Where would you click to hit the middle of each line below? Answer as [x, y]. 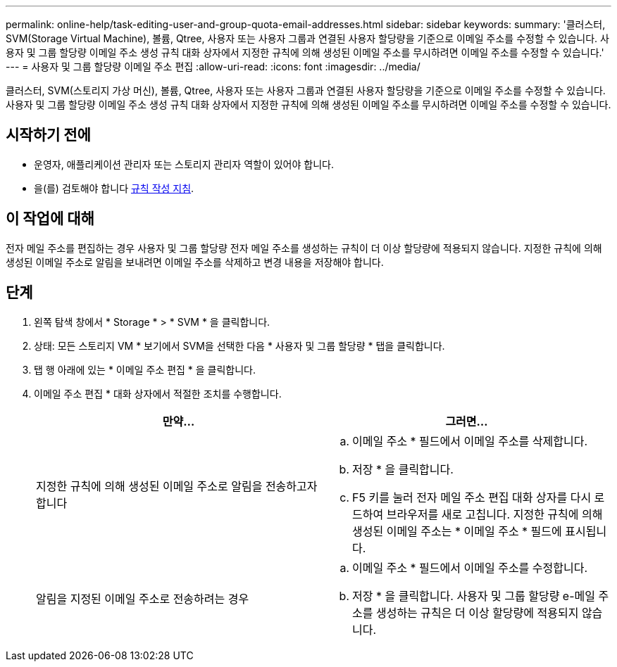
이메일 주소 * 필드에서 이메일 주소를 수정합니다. [470, 567]
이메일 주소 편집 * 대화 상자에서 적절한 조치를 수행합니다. [158, 393]
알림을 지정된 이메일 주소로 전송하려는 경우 [143, 598]
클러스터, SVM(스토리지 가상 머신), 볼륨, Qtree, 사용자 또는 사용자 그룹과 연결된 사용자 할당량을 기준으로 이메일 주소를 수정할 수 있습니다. [306, 90]
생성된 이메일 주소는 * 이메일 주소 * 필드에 [457, 531]
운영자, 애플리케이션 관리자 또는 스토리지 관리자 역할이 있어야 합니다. [184, 164]
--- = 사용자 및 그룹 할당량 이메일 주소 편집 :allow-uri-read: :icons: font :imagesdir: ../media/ [213, 66]
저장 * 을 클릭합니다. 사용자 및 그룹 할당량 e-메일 [474, 596]
